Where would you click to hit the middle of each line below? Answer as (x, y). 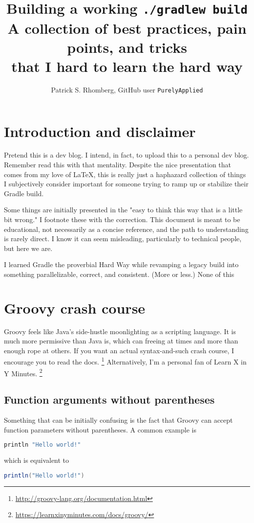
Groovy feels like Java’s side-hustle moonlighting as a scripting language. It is (120, 331)
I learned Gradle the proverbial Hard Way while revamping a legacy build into (121, 264)
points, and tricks (127, 47)
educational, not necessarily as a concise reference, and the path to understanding (126, 229)
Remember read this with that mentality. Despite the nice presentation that (118, 164)
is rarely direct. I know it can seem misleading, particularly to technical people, (123, 239)
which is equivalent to (37, 460)
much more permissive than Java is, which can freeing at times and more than (121, 341)
